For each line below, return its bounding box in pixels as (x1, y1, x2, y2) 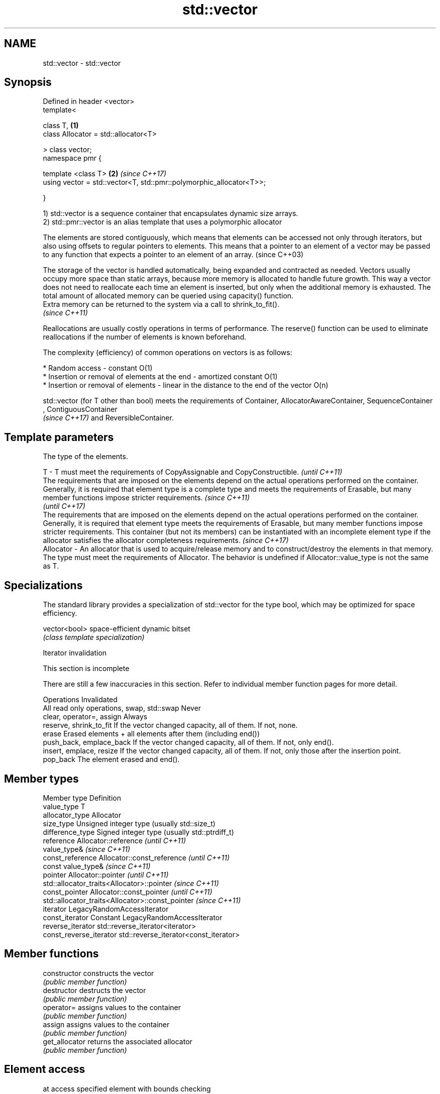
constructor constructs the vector (43, 968, 154, 977)
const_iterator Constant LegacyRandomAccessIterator (43, 913, 223, 922)
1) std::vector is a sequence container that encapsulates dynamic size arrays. (43, 209, 298, 218)
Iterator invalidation (43, 648, 107, 658)
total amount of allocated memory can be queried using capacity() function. (43, 291, 294, 300)
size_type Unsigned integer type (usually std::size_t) (43, 819, 215, 828)
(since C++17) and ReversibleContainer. (43, 413, 174, 422)
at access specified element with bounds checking (43, 1084, 211, 1093)
